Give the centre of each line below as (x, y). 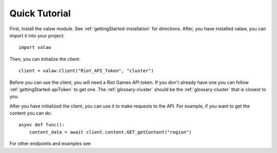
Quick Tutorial (40, 13)
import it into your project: (37, 35)
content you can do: (31, 113)
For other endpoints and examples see (50, 144)
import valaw (35, 48)
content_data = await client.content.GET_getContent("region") (110, 132)
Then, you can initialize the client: (45, 59)
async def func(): (42, 125)
